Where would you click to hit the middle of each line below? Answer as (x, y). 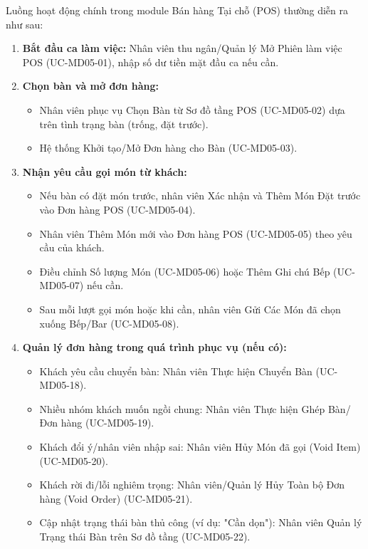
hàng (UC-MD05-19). (107, 423)
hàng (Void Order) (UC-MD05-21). (116, 498)
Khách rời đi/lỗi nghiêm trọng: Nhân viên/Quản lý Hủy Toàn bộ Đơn (192, 485)
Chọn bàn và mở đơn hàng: (90, 86)
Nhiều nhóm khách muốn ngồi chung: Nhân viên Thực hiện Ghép (182, 408)
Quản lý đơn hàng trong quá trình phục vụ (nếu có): (154, 347)
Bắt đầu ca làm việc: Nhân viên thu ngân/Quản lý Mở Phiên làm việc (182, 48)
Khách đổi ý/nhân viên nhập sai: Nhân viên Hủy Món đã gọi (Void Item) (200, 447)
